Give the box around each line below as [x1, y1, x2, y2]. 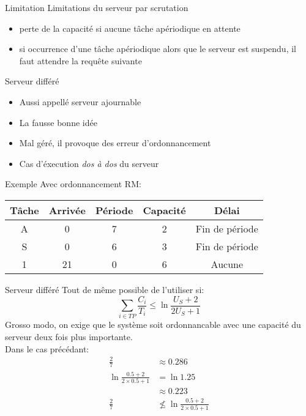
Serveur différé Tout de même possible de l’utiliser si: [5, 283, 204, 295]
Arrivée [48, 202, 86, 217]
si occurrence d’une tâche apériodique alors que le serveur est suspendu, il [19, 42, 296, 55]
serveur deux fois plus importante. [5, 330, 133, 343]
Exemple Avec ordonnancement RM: [5, 177, 141, 190]
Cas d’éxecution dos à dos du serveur [19, 157, 159, 169]
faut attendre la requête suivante [19, 54, 142, 67]
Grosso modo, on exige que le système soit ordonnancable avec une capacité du [5, 318, 301, 331]
